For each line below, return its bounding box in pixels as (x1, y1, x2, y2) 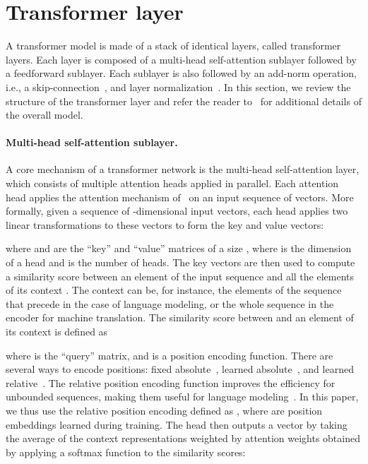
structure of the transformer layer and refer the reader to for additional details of (6, 93, 362, 108)
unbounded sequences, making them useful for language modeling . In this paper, (6, 389, 359, 404)
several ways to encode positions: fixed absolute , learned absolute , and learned (6, 362, 354, 376)
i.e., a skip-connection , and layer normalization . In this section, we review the (6, 79, 351, 94)
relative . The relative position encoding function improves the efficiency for (6, 375, 336, 390)
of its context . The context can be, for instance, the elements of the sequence (6, 282, 342, 297)
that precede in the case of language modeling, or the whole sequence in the (6, 296, 334, 311)
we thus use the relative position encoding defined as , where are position (6, 403, 323, 417)
